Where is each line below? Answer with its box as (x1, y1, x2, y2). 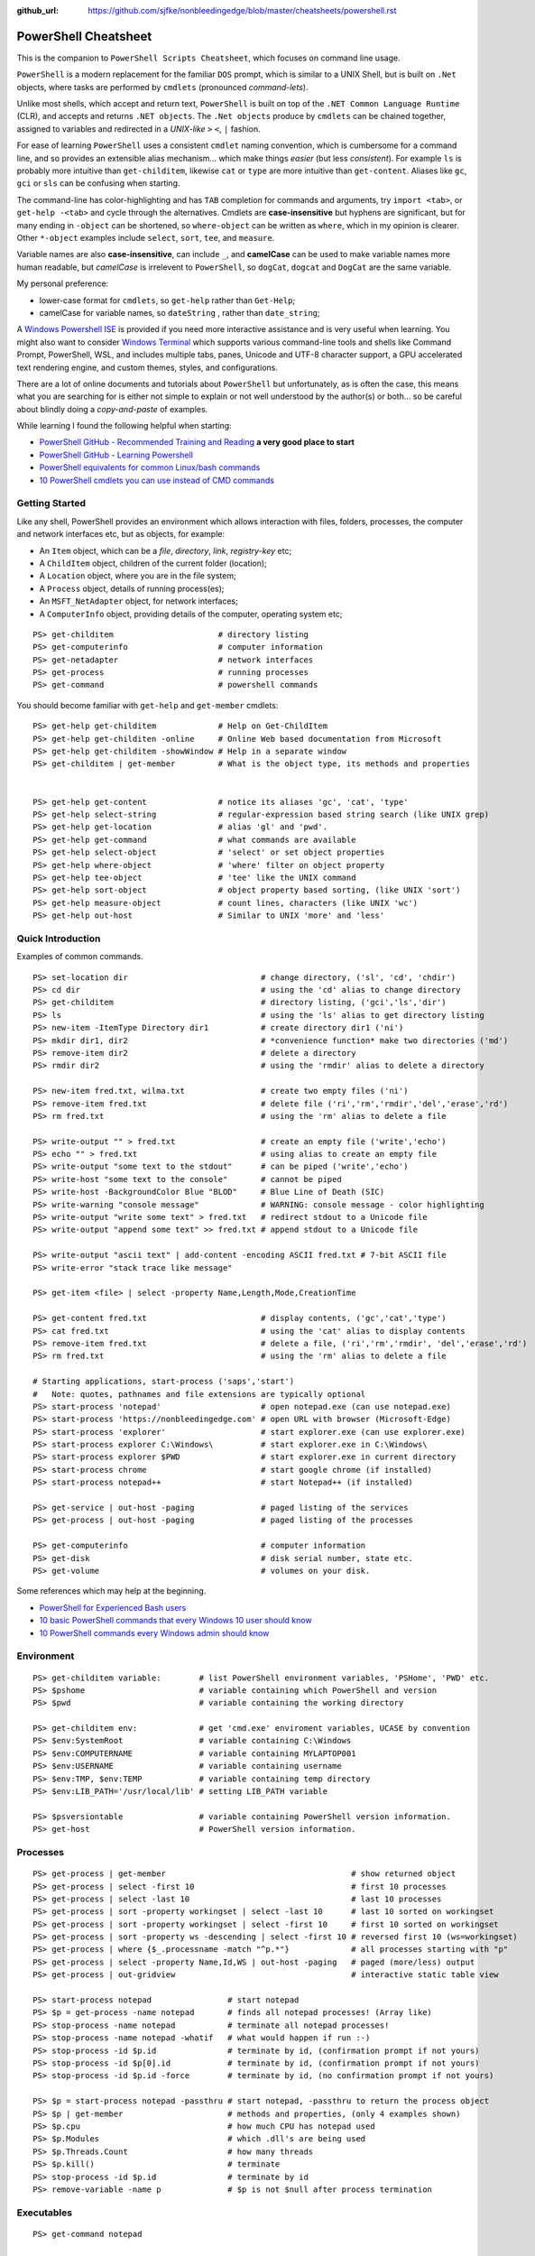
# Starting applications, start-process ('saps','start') (32, 1376, 295, 1387)
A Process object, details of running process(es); (39, 583, 225, 594)
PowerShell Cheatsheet (16, 28, 152, 44)
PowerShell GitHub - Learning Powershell (39, 449, 194, 460)
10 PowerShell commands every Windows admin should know (39, 1627, 270, 1638)
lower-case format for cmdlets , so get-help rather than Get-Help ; (39, 294, 296, 306)
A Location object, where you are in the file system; (39, 570, 236, 581)
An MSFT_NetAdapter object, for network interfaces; (39, 596, 238, 606)
